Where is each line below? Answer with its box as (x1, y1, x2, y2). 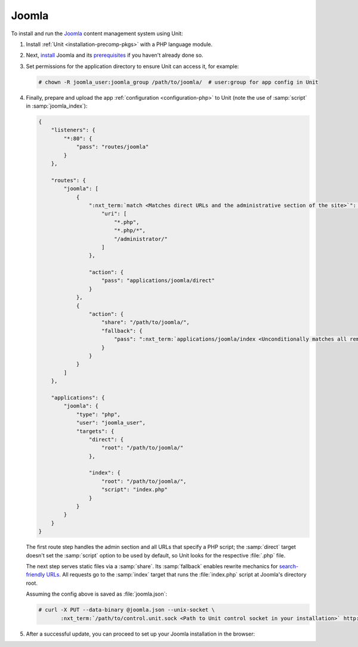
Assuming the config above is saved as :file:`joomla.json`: (26, 590, 167, 597)
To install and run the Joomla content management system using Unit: (11, 30, 183, 37)
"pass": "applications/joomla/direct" (101, 277, 215, 284)
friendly (26, 571, 45, 578)
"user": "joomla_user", (76, 419, 146, 427)
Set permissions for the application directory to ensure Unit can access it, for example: (26, 63, 239, 70)
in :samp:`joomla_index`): (26, 102, 88, 110)
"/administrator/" (113, 235, 168, 242)
